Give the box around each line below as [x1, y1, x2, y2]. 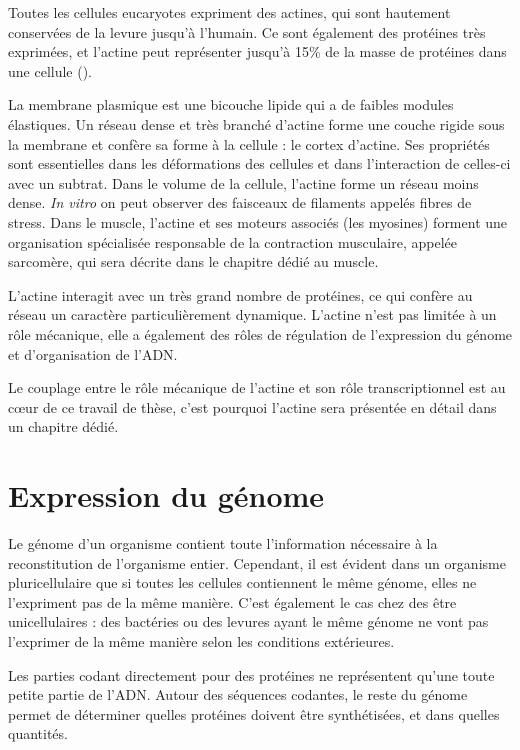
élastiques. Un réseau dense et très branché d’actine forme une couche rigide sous [8, 113, 505, 134]
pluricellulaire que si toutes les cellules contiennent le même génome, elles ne [8, 572, 477, 593]
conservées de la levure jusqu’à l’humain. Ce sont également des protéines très [8, 21, 486, 42]
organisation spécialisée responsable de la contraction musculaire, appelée [8, 231, 457, 252]
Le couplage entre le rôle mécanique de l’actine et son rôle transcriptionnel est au [8, 377, 506, 398]
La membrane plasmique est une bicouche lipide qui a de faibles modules [8, 94, 454, 115]
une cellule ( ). [8, 60, 93, 81]
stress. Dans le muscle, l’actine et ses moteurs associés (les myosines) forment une [8, 211, 508, 232]
